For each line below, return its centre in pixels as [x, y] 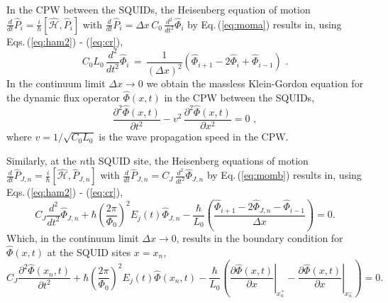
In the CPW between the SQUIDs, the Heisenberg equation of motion [159, 9]
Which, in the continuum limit [73, 238]
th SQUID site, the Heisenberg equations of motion [197, 160]
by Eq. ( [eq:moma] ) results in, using [265, 24]
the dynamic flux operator [63, 97]
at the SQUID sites [89, 252]
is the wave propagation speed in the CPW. [194, 137]
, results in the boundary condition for [260, 238]
